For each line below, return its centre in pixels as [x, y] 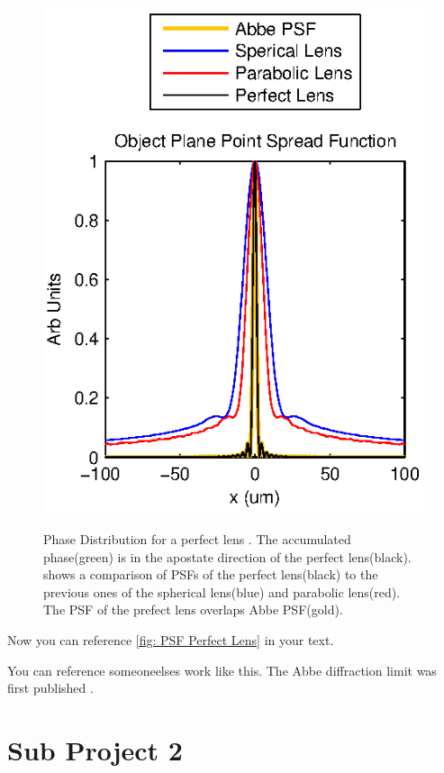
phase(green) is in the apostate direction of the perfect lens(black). [227, 556]
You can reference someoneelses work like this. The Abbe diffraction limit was [222, 670]
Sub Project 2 [95, 749]
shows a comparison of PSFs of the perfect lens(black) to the [211, 574]
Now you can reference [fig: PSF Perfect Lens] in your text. [171, 639]
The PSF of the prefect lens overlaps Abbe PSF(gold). [193, 609]
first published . [50, 688]
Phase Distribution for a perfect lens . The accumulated [197, 538]
